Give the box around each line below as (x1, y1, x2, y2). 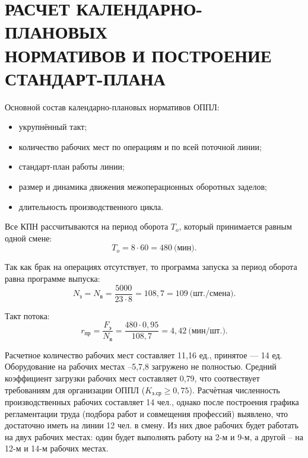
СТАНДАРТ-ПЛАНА (5, 66, 166, 90)
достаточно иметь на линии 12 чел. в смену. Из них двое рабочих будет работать (5, 419, 299, 431)
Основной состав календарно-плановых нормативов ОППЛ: (5, 100, 220, 113)
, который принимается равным (179, 220, 292, 233)
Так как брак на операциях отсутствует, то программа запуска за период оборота (5, 260, 297, 273)
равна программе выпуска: (5, 272, 100, 285)
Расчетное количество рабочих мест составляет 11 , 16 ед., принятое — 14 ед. (5, 348, 282, 361)
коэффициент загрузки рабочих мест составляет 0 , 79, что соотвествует (5, 371, 260, 384)
